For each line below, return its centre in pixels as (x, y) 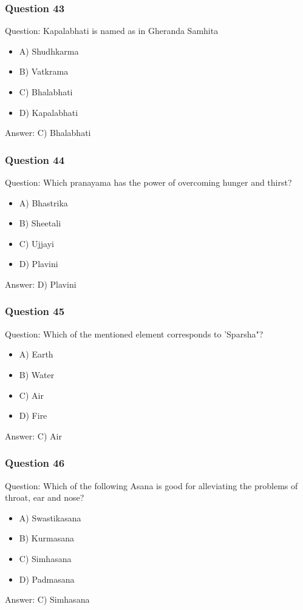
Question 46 (35, 463)
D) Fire (33, 415)
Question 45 (35, 311)
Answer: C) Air (33, 435)
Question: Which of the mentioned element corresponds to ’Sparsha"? (134, 334)
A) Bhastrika (43, 202)
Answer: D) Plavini (41, 284)
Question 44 (35, 159)
